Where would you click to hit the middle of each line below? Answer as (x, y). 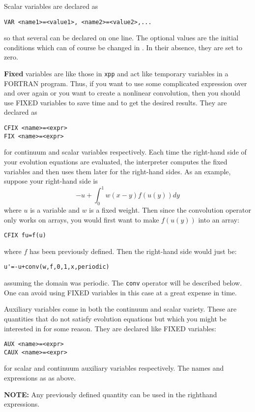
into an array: (219, 219)
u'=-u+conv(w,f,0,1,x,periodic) (57, 267)
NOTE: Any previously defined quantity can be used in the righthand (111, 394)
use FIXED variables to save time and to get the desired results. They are (115, 102)
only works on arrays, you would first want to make (82, 219)
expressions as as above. (40, 378)
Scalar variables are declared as (51, 6)
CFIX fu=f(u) (25, 236)
